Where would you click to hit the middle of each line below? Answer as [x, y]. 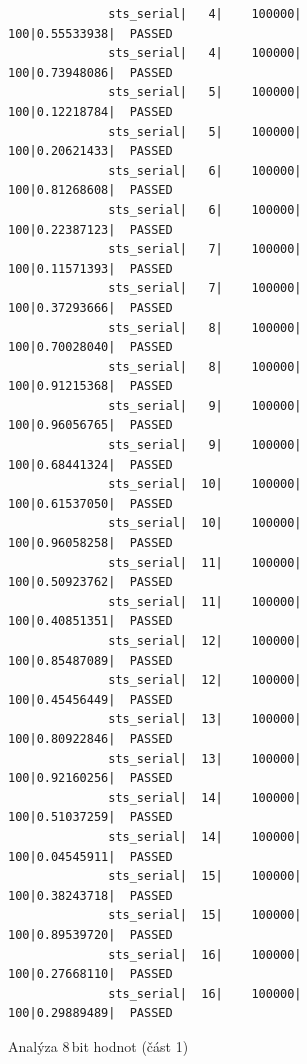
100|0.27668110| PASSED [90, 974]
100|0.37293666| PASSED [90, 307]
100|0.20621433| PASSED [90, 151]
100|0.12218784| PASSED [90, 111]
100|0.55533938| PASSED [90, 33]
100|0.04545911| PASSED [90, 856]
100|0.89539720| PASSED [90, 934]
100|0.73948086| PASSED [90, 72]
